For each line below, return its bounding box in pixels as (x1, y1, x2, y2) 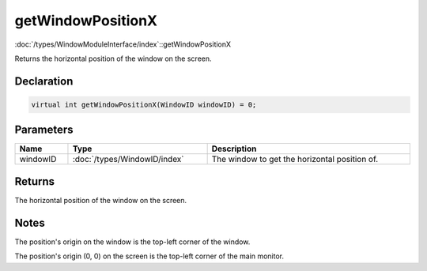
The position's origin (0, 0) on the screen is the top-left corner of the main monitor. (14, 251, 285, 261)
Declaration (14, 74, 74, 88)
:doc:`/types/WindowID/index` (72, 154, 184, 165)
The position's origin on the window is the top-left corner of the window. (14, 237, 251, 247)
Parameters (14, 123, 74, 137)
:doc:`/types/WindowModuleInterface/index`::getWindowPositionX (14, 40, 232, 49)
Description (211, 143, 257, 154)
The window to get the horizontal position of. (211, 154, 379, 165)
